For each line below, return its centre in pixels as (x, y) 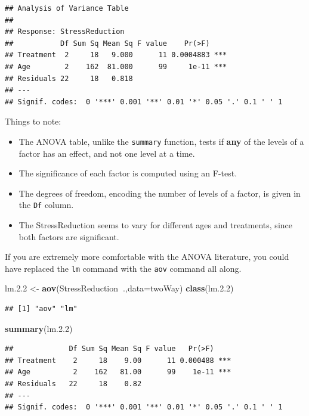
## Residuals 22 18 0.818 (69, 78)
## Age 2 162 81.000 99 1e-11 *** (116, 66)
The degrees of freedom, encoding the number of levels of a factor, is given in (160, 193)
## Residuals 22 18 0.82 (73, 384)
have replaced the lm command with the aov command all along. (123, 268)
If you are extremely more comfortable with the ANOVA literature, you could (147, 257)
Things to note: (33, 121)
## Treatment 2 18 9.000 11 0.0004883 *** (116, 55)
